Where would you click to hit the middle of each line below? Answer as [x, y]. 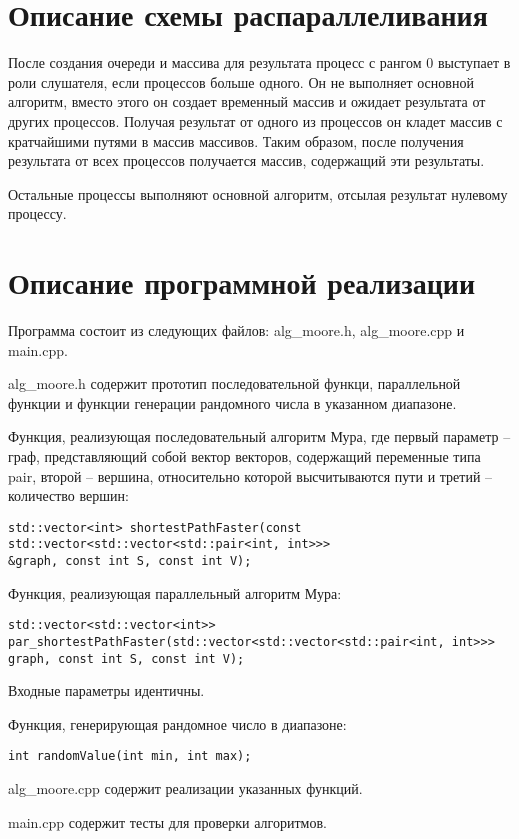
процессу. [37, 213]
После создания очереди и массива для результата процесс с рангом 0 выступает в [259, 62]
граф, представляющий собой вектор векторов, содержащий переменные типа [244, 455]
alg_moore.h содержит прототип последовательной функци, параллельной [234, 383]
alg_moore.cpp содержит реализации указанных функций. [185, 788]
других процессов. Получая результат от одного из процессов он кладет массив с [255, 120]
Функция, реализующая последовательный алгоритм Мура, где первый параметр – [259, 436]
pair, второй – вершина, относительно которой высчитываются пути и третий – [250, 475]
